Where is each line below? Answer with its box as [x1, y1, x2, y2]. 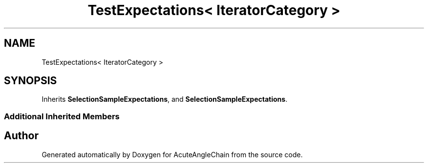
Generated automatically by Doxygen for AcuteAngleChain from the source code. [42, 150, 303, 159]
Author [4, 130, 39, 142]
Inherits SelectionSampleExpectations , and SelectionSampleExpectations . [42, 95, 288, 104]
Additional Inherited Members [4, 111, 120, 121]
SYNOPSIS [4, 74, 57, 87]
